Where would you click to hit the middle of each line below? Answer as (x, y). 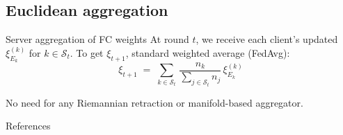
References (28, 126)
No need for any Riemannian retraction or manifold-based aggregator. (154, 102)
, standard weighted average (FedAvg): (208, 52)
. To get (87, 52)
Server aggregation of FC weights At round (97, 39)
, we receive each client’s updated (267, 39)
